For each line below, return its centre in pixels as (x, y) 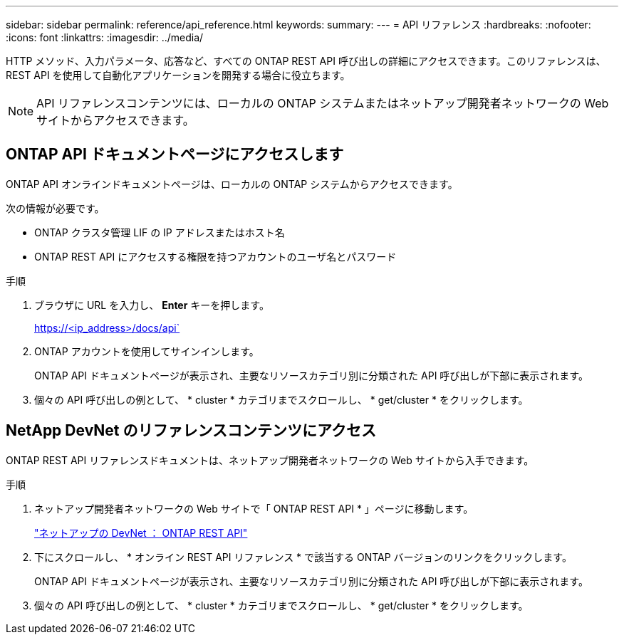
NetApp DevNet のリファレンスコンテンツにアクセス (191, 431)
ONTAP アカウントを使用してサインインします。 (147, 351)
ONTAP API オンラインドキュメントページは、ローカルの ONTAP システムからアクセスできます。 (232, 184)
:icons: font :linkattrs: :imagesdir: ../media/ (105, 37)
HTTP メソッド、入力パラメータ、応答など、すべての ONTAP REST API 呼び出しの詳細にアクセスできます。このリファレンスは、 (306, 61)
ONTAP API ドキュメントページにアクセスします (175, 154)
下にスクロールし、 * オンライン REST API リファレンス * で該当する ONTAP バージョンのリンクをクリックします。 (303, 557)
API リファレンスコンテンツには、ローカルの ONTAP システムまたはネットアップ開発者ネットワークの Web (323, 103)
